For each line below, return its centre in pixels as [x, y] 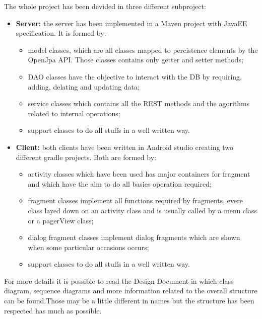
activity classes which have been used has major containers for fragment [139, 174]
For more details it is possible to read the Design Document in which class [119, 281]
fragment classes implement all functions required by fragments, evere [135, 201]
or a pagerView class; [61, 220]
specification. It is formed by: [61, 33]
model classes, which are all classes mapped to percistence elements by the [143, 50]
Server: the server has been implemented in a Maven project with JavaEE [132, 23]
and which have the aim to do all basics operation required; [120, 183]
